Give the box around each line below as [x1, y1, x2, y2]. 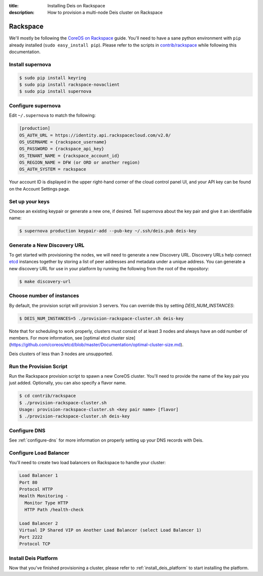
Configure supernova [9, 102, 61, 109]
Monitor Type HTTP [24, 500, 68, 506]
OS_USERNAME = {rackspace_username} [19, 139, 107, 145]
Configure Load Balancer [9, 449, 70, 456]
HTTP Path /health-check [24, 507, 84, 512]
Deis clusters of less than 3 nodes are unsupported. [9, 351, 113, 357]
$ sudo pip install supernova [19, 88, 92, 94]
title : [9, 3, 19, 8]
